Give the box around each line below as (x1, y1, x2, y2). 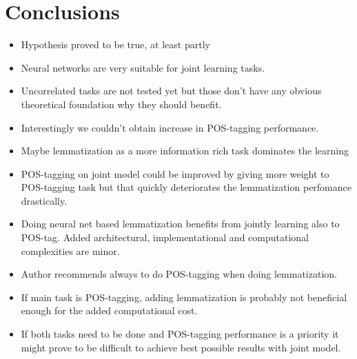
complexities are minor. (21, 243, 120, 258)
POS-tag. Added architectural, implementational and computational (21, 230, 309, 245)
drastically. (21, 193, 68, 207)
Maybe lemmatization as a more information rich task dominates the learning (21, 143, 349, 158)
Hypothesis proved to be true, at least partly (21, 37, 210, 52)
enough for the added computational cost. (21, 303, 198, 318)
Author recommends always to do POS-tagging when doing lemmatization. (21, 267, 337, 281)
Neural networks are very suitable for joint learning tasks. (21, 60, 265, 74)
